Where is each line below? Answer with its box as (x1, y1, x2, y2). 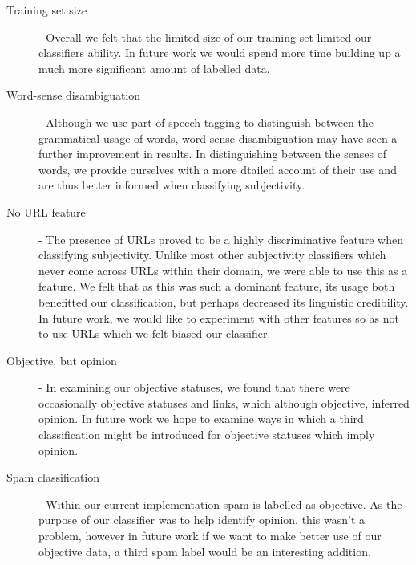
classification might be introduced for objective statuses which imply (38, 426, 375, 443)
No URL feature (6, 203, 86, 220)
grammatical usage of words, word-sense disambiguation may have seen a (38, 129, 398, 146)
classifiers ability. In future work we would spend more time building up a (38, 44, 401, 61)
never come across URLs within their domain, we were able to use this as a (38, 262, 408, 278)
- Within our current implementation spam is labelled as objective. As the (38, 495, 402, 512)
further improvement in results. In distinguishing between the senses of (38, 145, 386, 162)
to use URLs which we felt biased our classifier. (38, 325, 271, 342)
